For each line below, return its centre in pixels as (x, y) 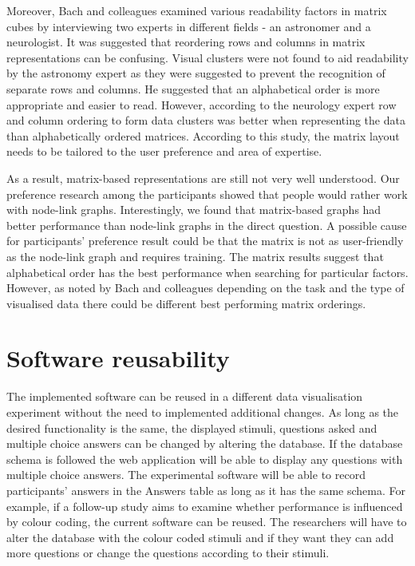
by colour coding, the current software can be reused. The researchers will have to (207, 522)
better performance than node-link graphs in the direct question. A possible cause (207, 225)
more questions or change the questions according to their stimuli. (168, 553)
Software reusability (118, 358)
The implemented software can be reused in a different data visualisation (185, 396)
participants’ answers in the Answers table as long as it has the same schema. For (206, 490)
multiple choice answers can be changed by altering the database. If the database (205, 443)
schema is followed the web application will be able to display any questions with (205, 459)
